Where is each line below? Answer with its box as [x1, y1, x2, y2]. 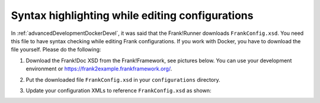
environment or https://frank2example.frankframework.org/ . [25, 65, 172, 72]
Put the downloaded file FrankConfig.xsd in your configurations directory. [25, 76, 220, 83]
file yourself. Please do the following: [11, 46, 101, 53]
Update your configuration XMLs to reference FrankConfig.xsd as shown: [25, 86, 212, 94]
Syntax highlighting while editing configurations [11, 9, 254, 22]
